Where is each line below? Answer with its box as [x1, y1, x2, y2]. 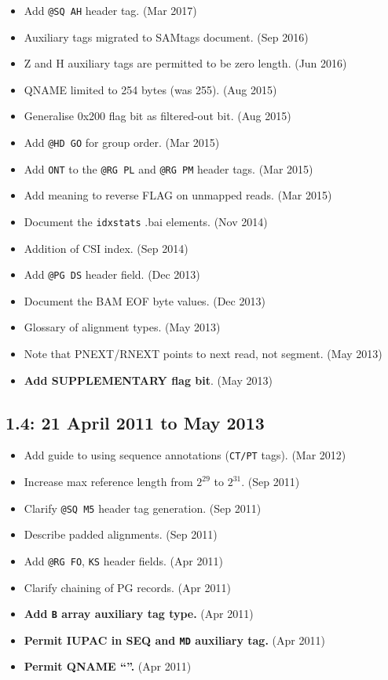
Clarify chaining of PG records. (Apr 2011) [24, 579, 231, 595]
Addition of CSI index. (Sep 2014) [24, 239, 189, 256]
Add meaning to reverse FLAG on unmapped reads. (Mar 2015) [24, 187, 332, 203]
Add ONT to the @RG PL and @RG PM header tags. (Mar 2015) [24, 160, 313, 177]
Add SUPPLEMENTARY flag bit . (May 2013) [24, 371, 273, 388]
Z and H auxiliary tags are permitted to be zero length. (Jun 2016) [24, 55, 347, 71]
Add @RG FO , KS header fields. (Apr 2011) [24, 552, 223, 568]
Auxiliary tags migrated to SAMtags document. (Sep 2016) [24, 28, 309, 45]
